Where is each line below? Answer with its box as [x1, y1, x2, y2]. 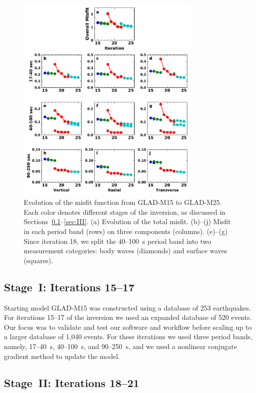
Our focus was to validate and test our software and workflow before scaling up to [4, 321, 252, 332]
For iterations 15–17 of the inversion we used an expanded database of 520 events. [4, 312, 252, 322]
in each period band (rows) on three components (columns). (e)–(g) [24, 226, 228, 236]
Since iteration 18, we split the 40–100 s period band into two [24, 236, 211, 246]
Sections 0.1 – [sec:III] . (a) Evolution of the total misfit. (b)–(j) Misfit [24, 216, 231, 227]
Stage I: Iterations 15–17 [4, 279, 135, 294]
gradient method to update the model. [4, 351, 120, 361]
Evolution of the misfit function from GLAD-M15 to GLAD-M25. [24, 197, 222, 207]
